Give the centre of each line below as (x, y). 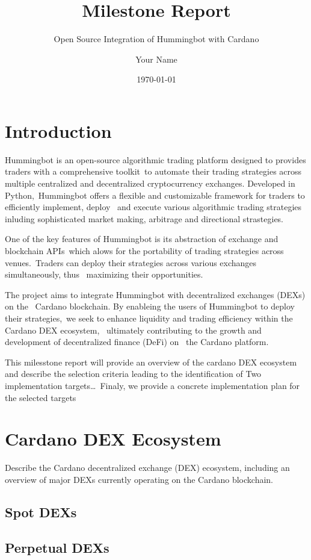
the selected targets (41, 397)
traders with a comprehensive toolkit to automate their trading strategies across (153, 171)
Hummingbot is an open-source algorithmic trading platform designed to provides (155, 159)
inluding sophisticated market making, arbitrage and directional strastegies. (144, 218)
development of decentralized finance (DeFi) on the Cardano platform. (137, 342)
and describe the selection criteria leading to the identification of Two (133, 374)
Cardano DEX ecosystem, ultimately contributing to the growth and (133, 330)
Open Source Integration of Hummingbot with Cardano (156, 39)
